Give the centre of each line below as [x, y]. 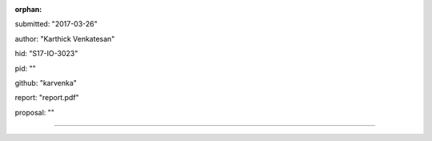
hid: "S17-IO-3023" [46, 54]
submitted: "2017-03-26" [56, 24]
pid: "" [25, 68]
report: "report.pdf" [47, 98]
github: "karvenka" [46, 83]
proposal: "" [35, 112]
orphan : [28, 9]
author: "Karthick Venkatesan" [65, 38]
